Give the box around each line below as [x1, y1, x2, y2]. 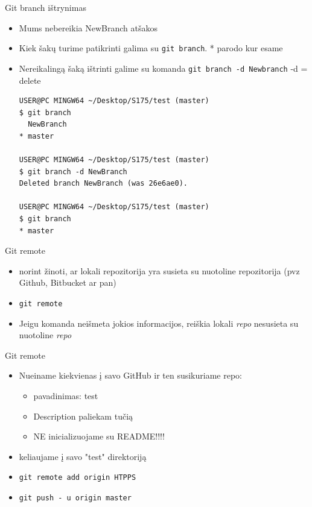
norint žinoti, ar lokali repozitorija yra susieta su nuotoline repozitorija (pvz [19, 264, 300, 277]
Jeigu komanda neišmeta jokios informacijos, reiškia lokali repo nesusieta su [19, 316, 299, 329]
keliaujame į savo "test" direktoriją [19, 450, 147, 462]
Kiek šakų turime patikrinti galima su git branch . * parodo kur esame [19, 42, 283, 54]
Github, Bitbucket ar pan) [19, 276, 116, 289]
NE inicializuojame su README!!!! [33, 430, 165, 442]
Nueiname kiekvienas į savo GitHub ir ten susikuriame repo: [19, 369, 242, 382]
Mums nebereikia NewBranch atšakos [19, 21, 158, 34]
